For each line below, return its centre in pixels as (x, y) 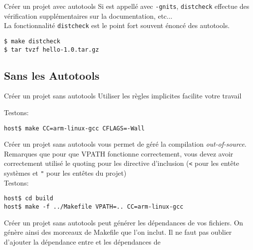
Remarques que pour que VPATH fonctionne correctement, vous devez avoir (119, 153)
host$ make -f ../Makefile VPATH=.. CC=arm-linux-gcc (94, 207)
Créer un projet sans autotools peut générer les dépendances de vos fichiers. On (124, 222)
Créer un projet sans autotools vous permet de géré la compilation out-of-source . (125, 144)
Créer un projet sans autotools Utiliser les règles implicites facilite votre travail (123, 96)
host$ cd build (29, 199)
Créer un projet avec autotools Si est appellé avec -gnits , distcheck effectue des (127, 6)
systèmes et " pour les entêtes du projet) (65, 173)
